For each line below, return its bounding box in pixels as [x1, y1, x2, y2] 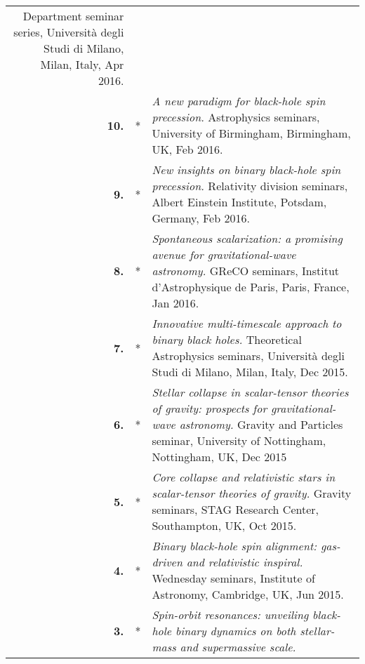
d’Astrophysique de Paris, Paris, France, [152, 279, 350, 295]
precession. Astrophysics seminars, [152, 109, 320, 125]
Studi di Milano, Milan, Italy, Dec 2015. [152, 364, 348, 380]
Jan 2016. [152, 295, 199, 311]
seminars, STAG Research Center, [152, 501, 319, 517]
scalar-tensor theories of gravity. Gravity [152, 485, 352, 501]
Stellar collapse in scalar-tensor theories [152, 384, 349, 400]
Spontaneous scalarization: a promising [152, 230, 343, 246]
